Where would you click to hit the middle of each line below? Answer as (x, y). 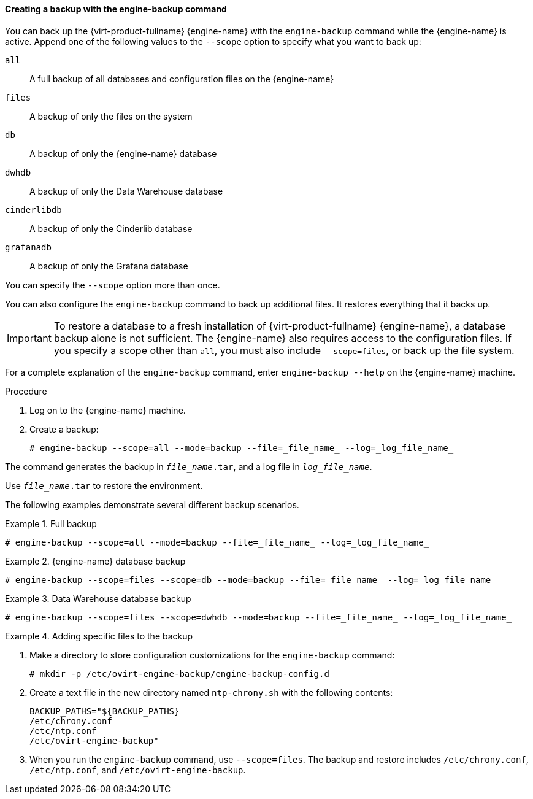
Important (29, 338)
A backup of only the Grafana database (109, 266)
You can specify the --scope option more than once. (113, 285)
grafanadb (28, 247)
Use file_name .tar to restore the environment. (104, 485)
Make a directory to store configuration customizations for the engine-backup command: (212, 655)
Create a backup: (64, 429)
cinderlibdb (33, 210)
